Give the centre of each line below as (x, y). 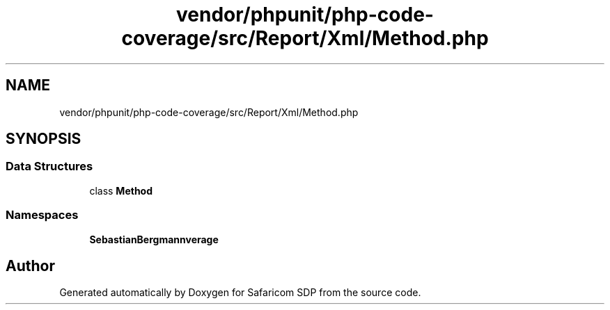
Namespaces (42, 215)
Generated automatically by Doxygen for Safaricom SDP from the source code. (240, 293)
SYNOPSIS (44, 139)
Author (30, 266)
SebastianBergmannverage (154, 239)
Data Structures (49, 166)
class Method (121, 190)
